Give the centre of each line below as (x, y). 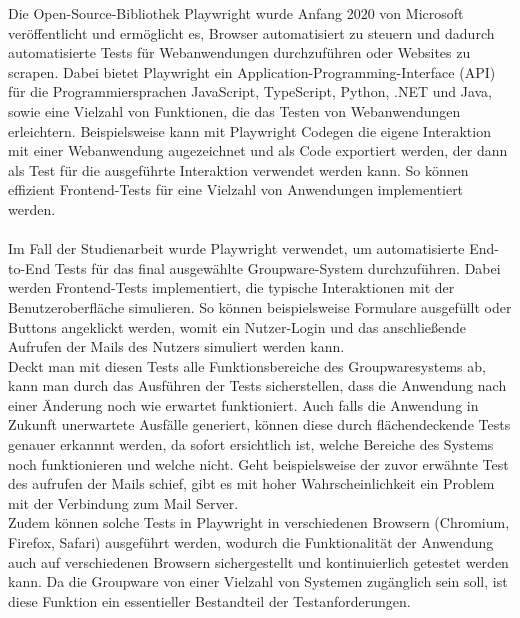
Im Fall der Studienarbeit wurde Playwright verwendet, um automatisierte (236, 248)
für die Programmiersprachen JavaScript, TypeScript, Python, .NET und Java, (250, 91)
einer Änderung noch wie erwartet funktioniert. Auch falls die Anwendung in (243, 404)
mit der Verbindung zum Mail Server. (123, 502)
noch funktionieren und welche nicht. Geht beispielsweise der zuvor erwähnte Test (258, 463)
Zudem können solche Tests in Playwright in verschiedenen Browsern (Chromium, (259, 522)
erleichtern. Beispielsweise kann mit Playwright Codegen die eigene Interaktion (249, 130)
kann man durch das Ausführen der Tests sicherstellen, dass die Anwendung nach (257, 385)
